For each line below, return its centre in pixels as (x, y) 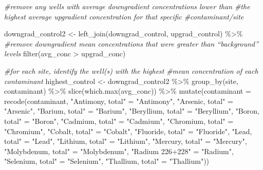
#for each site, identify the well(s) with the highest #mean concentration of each (131, 70)
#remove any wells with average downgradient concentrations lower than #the (127, 6)
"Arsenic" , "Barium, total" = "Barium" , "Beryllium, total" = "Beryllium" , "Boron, (132, 111)
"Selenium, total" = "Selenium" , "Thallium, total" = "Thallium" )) (107, 161)
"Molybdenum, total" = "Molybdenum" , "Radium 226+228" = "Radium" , (119, 151)
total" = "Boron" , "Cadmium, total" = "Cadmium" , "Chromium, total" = (119, 121)
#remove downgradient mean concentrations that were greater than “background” (131, 43)
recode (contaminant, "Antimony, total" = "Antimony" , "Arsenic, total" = (119, 101)
